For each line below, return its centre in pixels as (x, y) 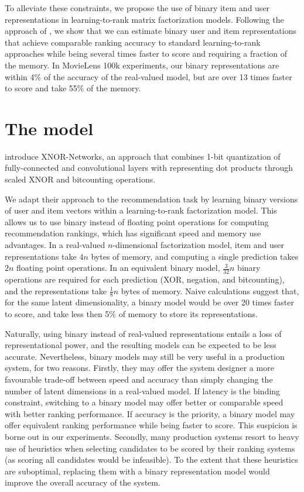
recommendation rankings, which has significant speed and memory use (133, 233)
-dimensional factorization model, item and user (198, 245)
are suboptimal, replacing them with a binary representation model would (137, 471)
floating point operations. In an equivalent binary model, (118, 268)
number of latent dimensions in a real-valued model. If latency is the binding (143, 390)
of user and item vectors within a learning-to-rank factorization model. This (141, 210)
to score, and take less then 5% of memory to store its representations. (131, 314)
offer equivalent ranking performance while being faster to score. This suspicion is (151, 425)
